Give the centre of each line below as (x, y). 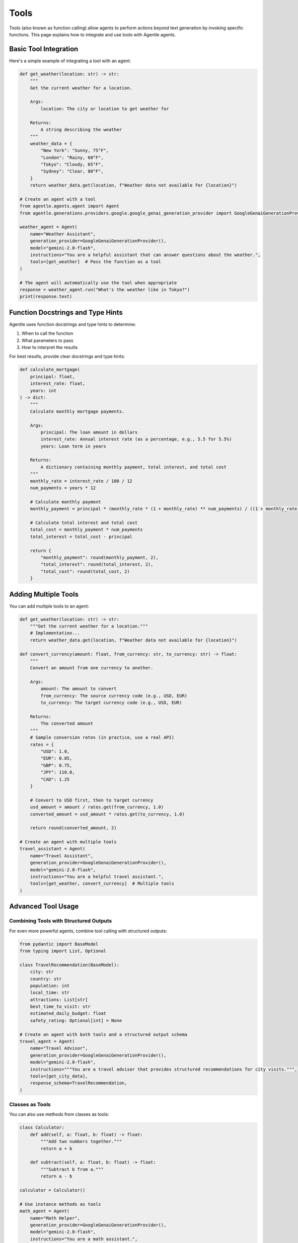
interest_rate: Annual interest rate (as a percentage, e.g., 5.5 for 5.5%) (136, 439)
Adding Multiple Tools (44, 594)
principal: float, (52, 376)
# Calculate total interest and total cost (84, 523)
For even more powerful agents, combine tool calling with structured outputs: (88, 931)
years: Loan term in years (73, 446)
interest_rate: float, (58, 384)
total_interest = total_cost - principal (81, 536)
